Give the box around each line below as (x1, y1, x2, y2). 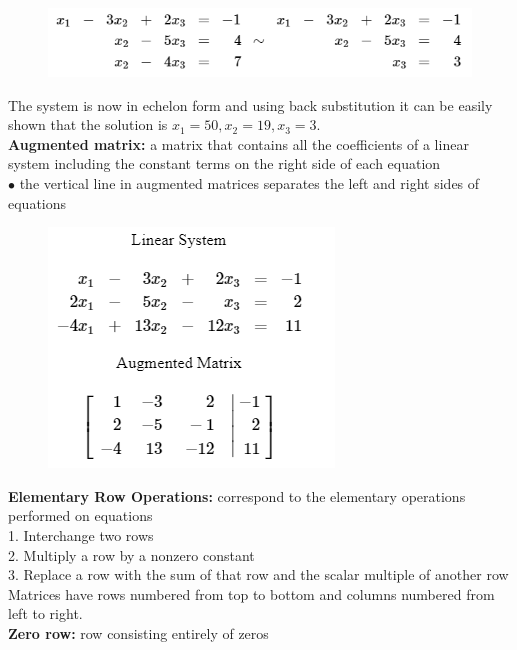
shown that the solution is (8, 114, 168, 135)
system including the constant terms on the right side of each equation (8, 153, 441, 174)
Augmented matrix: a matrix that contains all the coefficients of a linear (8, 133, 469, 154)
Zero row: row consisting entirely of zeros (8, 623, 269, 644)
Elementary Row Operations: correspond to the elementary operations (8, 485, 466, 506)
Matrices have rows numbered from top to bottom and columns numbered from (8, 583, 495, 604)
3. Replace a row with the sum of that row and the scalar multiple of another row (8, 564, 509, 585)
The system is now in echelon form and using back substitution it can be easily (8, 94, 493, 115)
